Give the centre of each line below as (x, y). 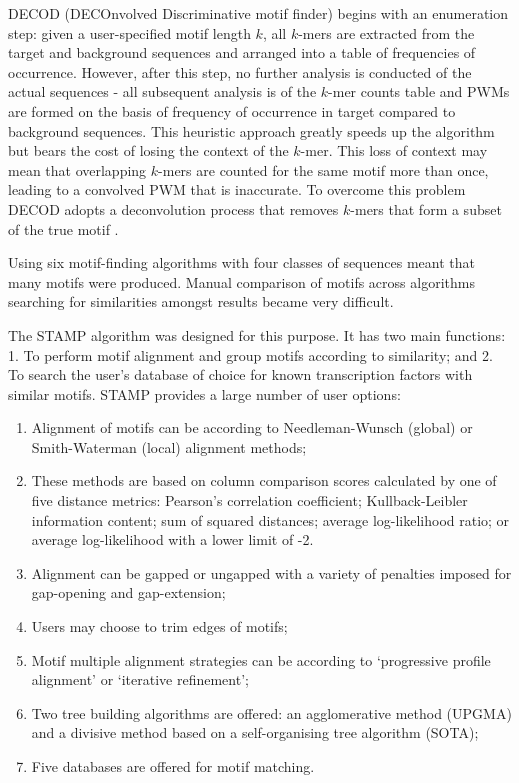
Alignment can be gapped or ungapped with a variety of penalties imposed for (271, 572)
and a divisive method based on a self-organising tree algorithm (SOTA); (255, 732)
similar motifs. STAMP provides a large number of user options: (204, 393)
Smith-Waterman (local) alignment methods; (169, 446)
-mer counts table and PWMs (419, 91)
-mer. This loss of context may (394, 150)
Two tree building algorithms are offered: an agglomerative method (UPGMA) (271, 712)
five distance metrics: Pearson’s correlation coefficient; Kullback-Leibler (249, 500)
